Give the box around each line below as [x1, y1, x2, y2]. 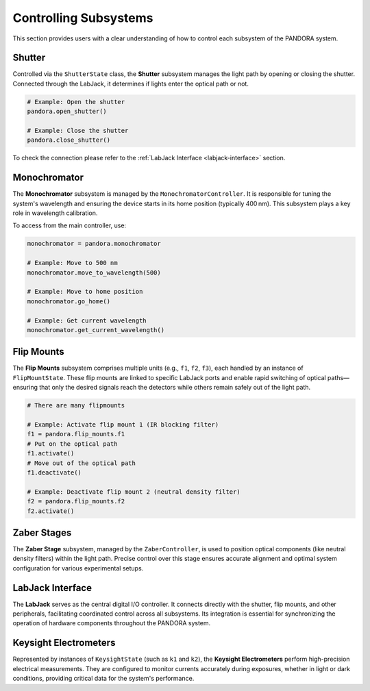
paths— [327, 373, 349, 381]
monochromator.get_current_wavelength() [27, 326, 164, 334]
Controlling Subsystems [12, 10, 153, 25]
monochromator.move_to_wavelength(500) [27, 268, 161, 277]
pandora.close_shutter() [27, 136, 111, 144]
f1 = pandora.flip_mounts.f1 [27, 430, 125, 438]
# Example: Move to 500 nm [27, 259, 118, 267]
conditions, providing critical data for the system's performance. [12, 675, 195, 683]
